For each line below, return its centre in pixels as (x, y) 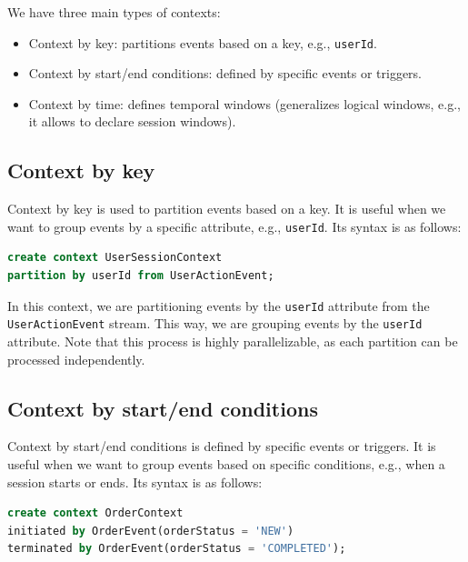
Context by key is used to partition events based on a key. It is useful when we (227, 209)
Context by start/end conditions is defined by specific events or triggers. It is (222, 446)
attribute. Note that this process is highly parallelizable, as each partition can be (233, 341)
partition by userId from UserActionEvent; (141, 276)
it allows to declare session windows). (132, 121)
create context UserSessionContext (115, 258)
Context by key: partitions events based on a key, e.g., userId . (203, 42)
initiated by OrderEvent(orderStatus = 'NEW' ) (151, 531)
